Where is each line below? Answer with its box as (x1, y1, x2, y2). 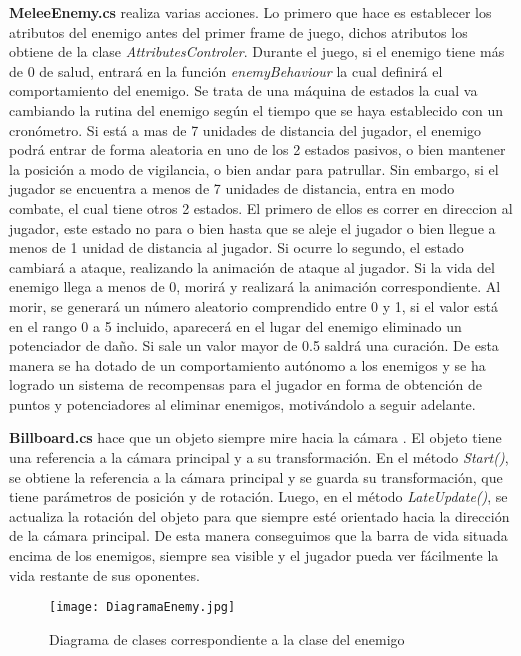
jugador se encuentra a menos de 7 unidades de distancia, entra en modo (9, 178, 455, 199)
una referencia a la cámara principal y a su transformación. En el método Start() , (9, 447, 509, 468)
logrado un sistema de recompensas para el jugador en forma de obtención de (9, 374, 482, 395)
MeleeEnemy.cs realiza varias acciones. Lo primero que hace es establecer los (9, 2, 492, 22)
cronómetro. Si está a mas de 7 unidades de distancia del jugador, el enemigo (9, 119, 482, 140)
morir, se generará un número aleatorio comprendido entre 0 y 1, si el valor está (9, 295, 498, 316)
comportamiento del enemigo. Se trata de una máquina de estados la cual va (9, 80, 478, 101)
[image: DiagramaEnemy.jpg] (49, 600, 236, 615)
